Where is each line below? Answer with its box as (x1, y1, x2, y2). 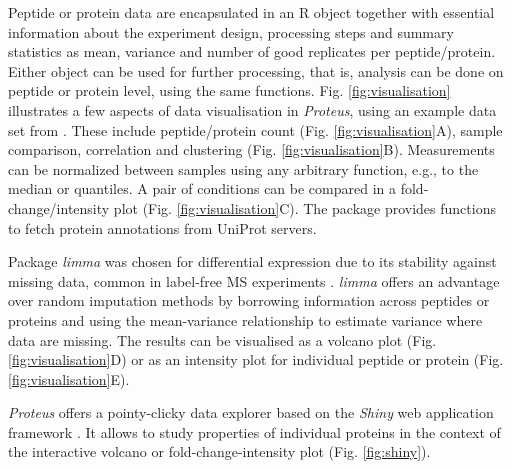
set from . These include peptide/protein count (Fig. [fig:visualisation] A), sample (8, 119, 503, 140)
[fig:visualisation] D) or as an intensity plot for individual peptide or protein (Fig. (8, 349, 504, 370)
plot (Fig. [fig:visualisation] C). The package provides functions (113, 197, 496, 218)
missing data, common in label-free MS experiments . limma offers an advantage (8, 270, 500, 291)
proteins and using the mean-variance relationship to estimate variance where (8, 309, 483, 330)
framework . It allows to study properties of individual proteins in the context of (8, 421, 501, 442)
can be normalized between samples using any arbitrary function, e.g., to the (8, 158, 479, 179)
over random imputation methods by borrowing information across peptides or (8, 290, 490, 311)
